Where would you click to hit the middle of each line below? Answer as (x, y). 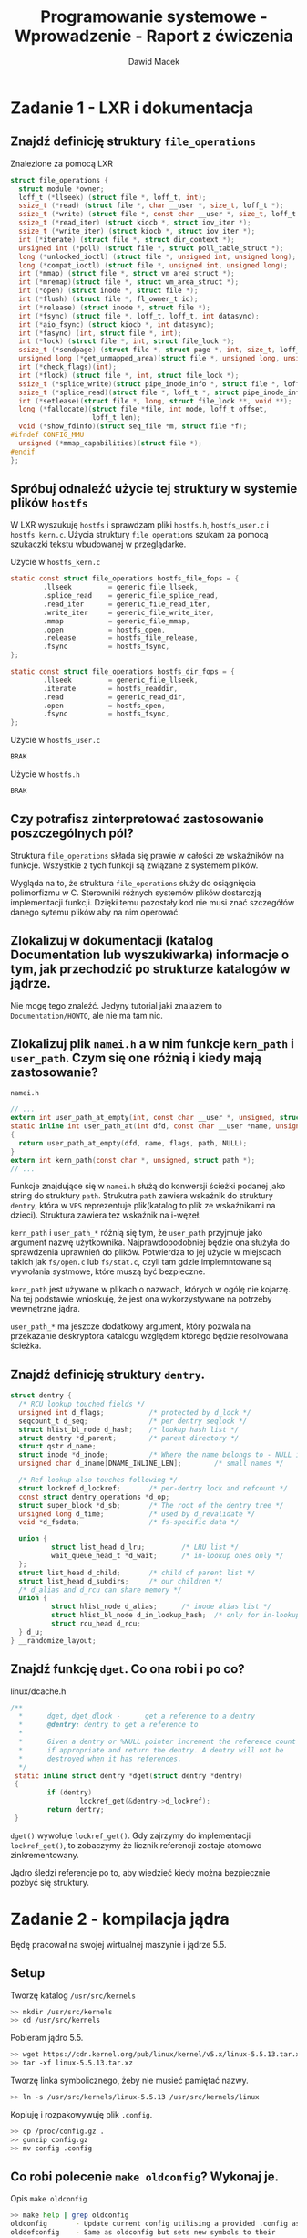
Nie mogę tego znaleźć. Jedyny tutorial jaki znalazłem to (116, 1005)
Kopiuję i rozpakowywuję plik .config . (82, 2114)
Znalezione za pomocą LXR (61, 163)
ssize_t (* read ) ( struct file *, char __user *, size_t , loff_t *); (151, 206)
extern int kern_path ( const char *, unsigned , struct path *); (133, 1160)
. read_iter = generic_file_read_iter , (127, 604)
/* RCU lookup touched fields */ (82, 1404)
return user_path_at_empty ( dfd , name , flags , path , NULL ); (133, 1143)
